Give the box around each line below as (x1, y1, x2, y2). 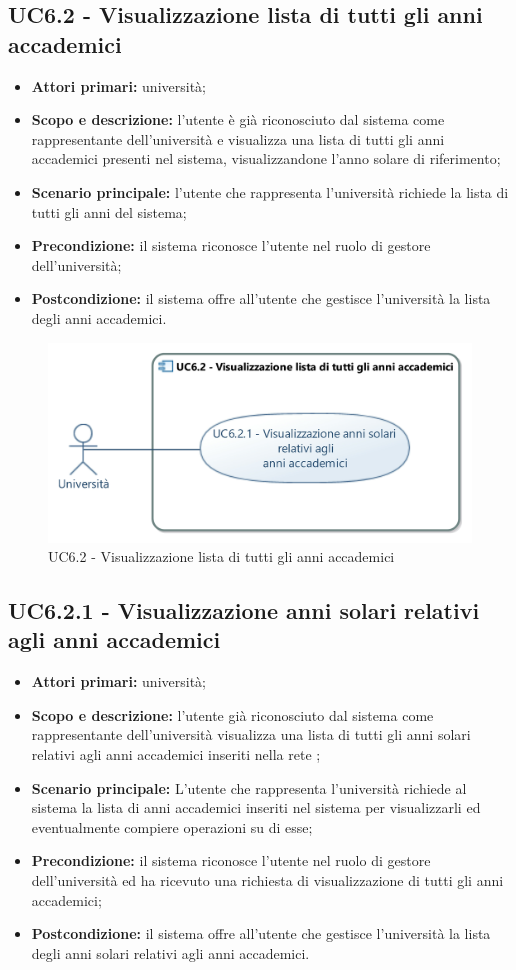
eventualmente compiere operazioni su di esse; (31, 816, 313, 837)
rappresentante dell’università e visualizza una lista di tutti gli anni (31, 128, 445, 149)
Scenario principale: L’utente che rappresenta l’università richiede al (31, 777, 467, 798)
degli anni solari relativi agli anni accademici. (31, 942, 310, 963)
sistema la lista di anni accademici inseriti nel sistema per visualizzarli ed (31, 797, 481, 818)
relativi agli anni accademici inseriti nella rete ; (31, 744, 321, 765)
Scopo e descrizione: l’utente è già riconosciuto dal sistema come (31, 109, 445, 130)
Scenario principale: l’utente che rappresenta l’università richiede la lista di (31, 181, 509, 202)
